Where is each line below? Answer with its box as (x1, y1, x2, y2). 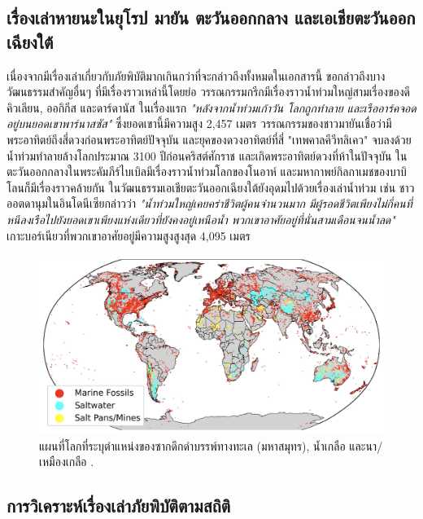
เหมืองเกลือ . (39, 453, 94, 470)
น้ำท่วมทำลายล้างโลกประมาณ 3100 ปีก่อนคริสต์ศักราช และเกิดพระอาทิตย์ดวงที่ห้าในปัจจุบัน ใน (7, 147, 408, 164)
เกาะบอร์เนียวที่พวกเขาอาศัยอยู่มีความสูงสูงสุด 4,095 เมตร (7, 227, 251, 244)
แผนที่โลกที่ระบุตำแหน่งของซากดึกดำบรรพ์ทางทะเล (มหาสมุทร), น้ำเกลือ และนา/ (39, 437, 383, 454)
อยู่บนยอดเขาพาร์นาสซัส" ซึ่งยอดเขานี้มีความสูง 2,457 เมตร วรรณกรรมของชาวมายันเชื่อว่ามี (7, 115, 392, 132)
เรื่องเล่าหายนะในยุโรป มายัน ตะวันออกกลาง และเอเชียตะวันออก (7, 5, 416, 30)
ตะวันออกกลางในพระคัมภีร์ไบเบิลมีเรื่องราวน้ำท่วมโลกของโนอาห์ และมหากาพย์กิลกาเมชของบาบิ (7, 163, 407, 180)
